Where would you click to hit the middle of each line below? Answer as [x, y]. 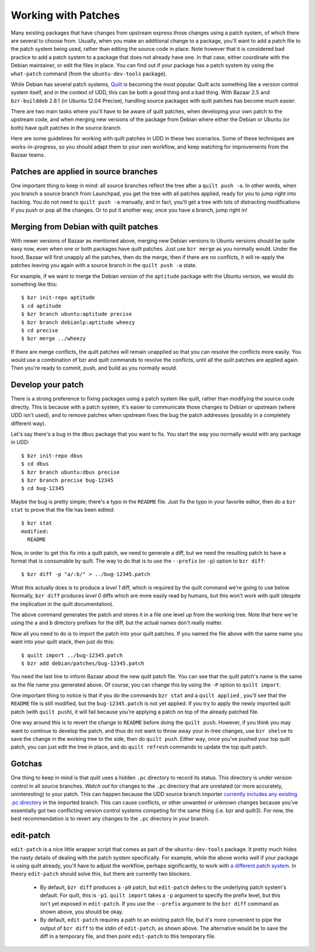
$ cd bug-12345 [43, 489]
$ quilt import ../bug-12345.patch [72, 655]
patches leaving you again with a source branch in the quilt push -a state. [104, 265]
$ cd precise [40, 330]
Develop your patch [47, 385]
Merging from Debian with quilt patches [85, 227]
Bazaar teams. [28, 155]
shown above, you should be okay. [82, 912]
